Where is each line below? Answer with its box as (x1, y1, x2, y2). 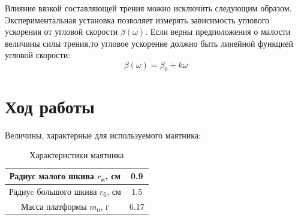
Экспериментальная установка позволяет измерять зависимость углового (5, 13, 270, 26)
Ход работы (5, 94, 95, 118)
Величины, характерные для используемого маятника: (5, 128, 201, 141)
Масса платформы (20, 200, 87, 212)
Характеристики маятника (29, 149, 124, 161)
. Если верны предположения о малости (145, 25, 291, 38)
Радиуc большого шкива (9, 185, 97, 197)
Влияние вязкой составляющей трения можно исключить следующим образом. (5, 2, 292, 14)
